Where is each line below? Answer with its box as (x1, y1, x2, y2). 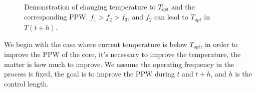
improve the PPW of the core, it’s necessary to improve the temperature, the (4, 48, 241, 59)
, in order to (200, 38, 238, 49)
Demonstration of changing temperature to (24, 1, 156, 11)
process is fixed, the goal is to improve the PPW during (4, 68, 175, 79)
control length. (4, 78, 49, 88)
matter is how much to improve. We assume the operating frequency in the (4, 58, 234, 69)
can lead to (154, 11, 188, 22)
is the (235, 68, 252, 79)
